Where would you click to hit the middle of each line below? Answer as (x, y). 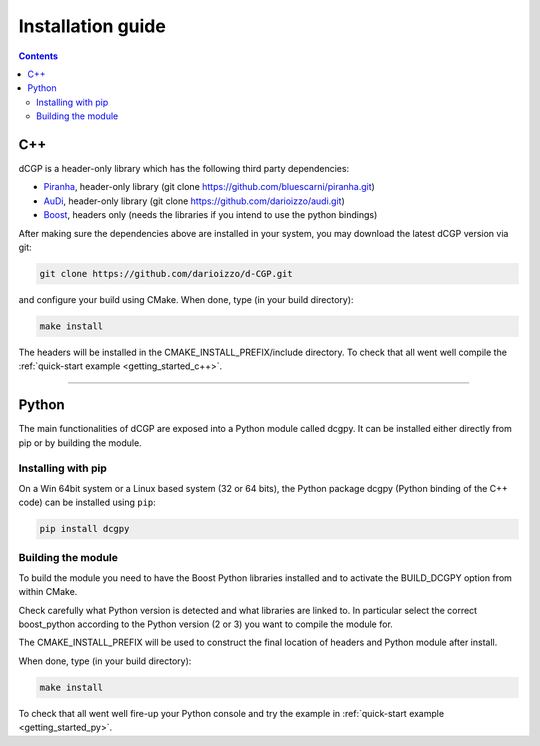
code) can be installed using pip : (87, 502)
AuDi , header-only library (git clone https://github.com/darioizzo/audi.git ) (194, 201)
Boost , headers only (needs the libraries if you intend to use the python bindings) (210, 215)
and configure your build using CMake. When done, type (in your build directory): (186, 299)
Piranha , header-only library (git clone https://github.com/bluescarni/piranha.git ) (209, 187)
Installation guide (92, 26)
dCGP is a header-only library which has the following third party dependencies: (184, 169)
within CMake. (48, 592)
